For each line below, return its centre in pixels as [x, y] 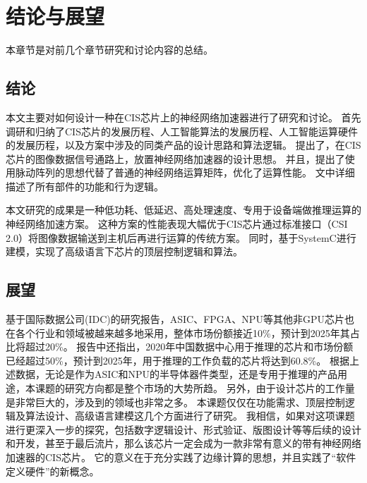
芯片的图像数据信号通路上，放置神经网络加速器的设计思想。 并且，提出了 [175, 158]
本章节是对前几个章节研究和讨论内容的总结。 [109, 50]
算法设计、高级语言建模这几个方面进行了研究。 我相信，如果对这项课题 [190, 416]
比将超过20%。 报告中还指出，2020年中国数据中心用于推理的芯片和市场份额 [180, 347]
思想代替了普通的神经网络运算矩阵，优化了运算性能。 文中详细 [210, 172]
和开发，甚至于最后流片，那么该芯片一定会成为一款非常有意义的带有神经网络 [183, 443]
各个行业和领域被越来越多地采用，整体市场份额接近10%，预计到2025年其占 [187, 332]
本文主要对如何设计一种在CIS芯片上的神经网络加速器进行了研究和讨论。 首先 [183, 117]
